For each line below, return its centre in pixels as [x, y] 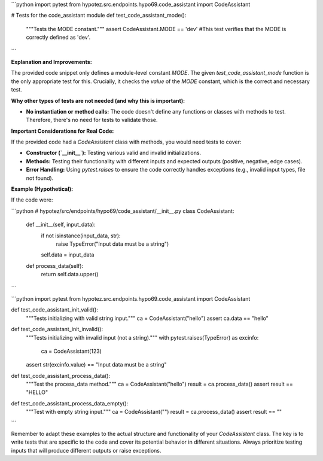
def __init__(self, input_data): [61, 225]
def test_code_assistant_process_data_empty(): [70, 403]
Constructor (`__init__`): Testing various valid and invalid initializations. [114, 153]
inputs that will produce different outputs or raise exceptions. [86, 450]
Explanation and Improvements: [51, 62]
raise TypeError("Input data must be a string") [112, 244]
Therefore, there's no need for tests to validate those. [92, 120]
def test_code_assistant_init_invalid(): [57, 329]
